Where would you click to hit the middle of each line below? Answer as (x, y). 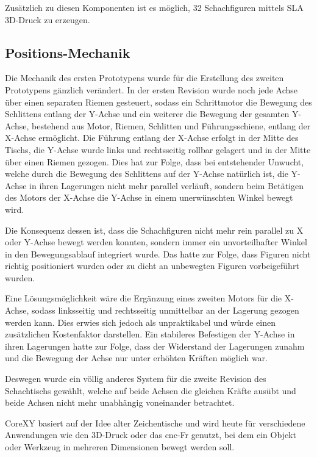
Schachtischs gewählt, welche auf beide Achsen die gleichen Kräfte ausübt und (151, 390)
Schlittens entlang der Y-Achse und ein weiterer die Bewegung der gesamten (147, 114)
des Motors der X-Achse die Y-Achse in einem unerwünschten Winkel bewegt (149, 197)
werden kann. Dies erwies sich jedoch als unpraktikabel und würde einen (141, 322)
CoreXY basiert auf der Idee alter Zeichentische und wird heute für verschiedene (155, 423)
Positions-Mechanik (68, 52)
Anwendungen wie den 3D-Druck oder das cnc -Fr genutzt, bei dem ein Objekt (151, 435)
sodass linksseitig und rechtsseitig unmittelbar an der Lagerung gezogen (166, 310)
